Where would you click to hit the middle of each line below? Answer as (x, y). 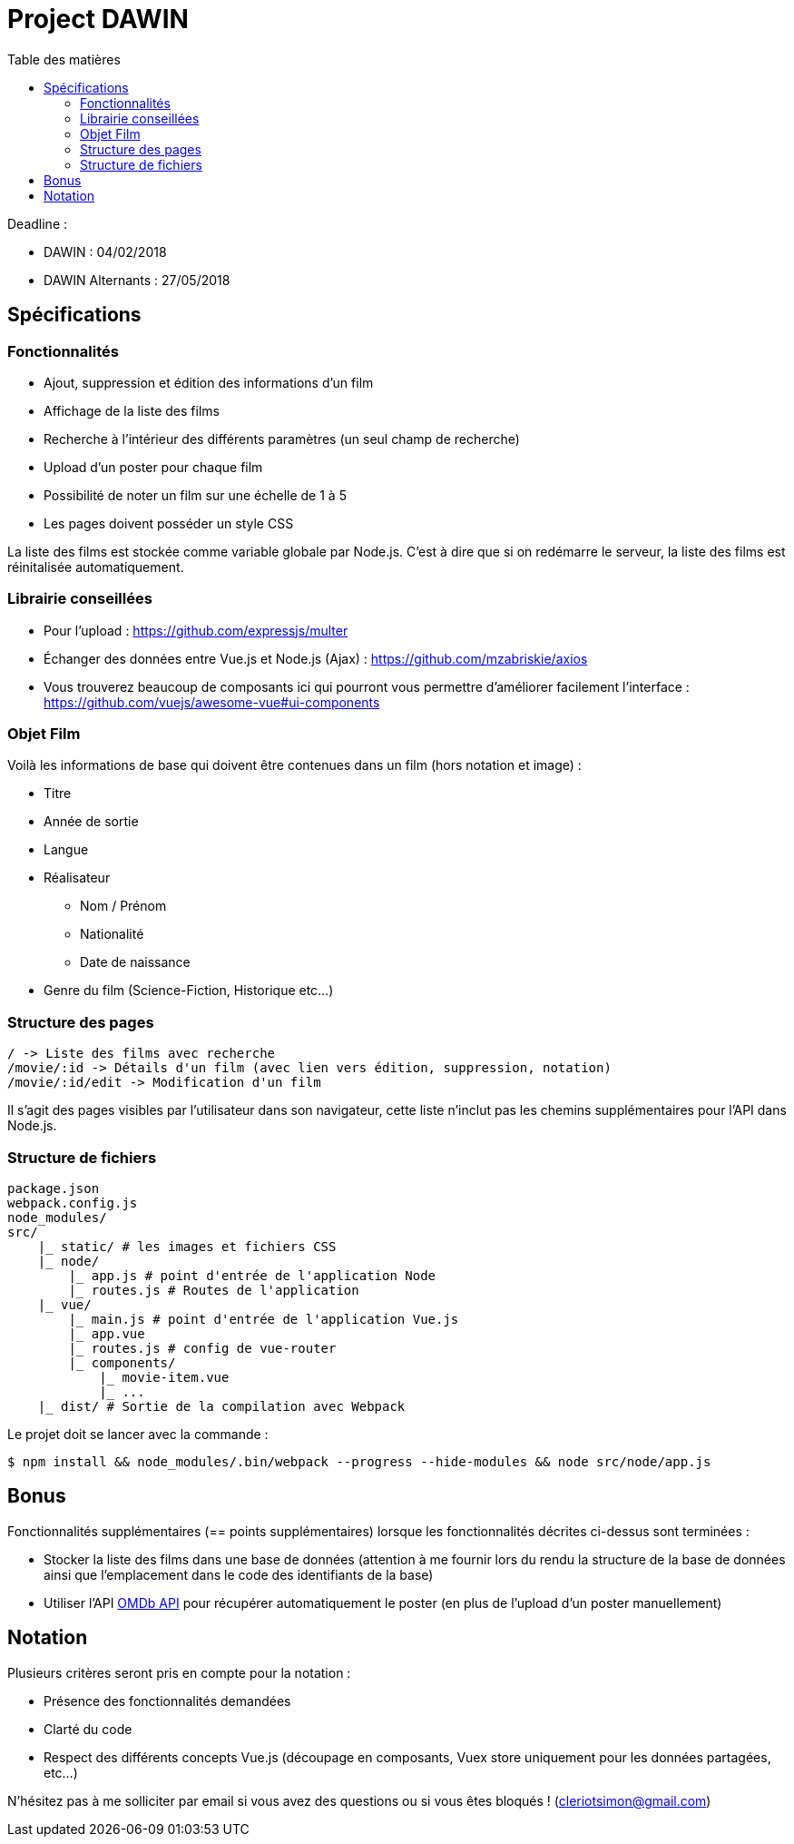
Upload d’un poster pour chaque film (153, 467)
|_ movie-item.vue (164, 1377)
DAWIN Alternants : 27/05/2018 (137, 280)
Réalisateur (77, 878)
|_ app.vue (107, 1333)
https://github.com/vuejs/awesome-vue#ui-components (212, 702)
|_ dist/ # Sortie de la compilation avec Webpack (221, 1406)
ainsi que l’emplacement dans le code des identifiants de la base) (239, 1574)
